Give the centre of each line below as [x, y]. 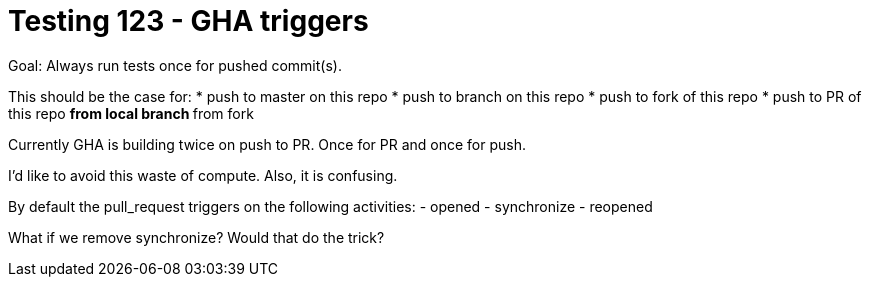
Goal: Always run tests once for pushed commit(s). [175, 65]
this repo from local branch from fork [131, 113]
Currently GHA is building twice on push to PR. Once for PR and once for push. [267, 144]
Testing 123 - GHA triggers [188, 21]
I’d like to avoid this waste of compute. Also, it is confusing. [203, 175]
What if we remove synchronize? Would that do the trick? [196, 237]
